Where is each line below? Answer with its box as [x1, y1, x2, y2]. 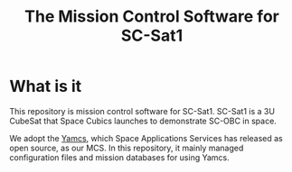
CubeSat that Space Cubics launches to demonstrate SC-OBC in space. [9, 115, 278, 126]
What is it [9, 77, 82, 96]
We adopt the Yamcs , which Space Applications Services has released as [9, 132, 283, 143]
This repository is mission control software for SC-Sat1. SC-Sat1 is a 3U [9, 105, 276, 116]
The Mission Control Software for [24, 6, 280, 27]
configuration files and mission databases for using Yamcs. [9, 151, 231, 163]
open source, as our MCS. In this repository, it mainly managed [9, 142, 244, 153]
